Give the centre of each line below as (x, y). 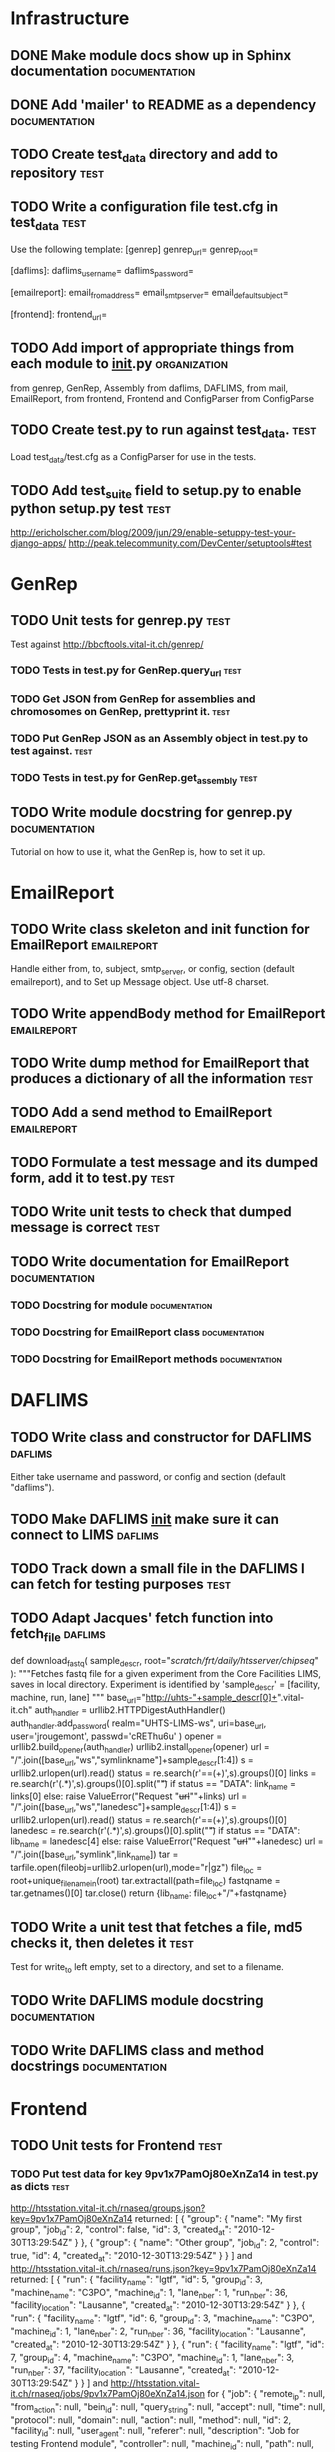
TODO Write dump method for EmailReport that (160, 1062)
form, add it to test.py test (93, 1177)
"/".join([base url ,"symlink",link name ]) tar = (94, 1855)
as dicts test (40, 2187)
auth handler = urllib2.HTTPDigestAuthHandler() (130, 1711)
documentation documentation (103, 70)
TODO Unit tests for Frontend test (116, 2145)
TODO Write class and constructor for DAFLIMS (161, 1437)
